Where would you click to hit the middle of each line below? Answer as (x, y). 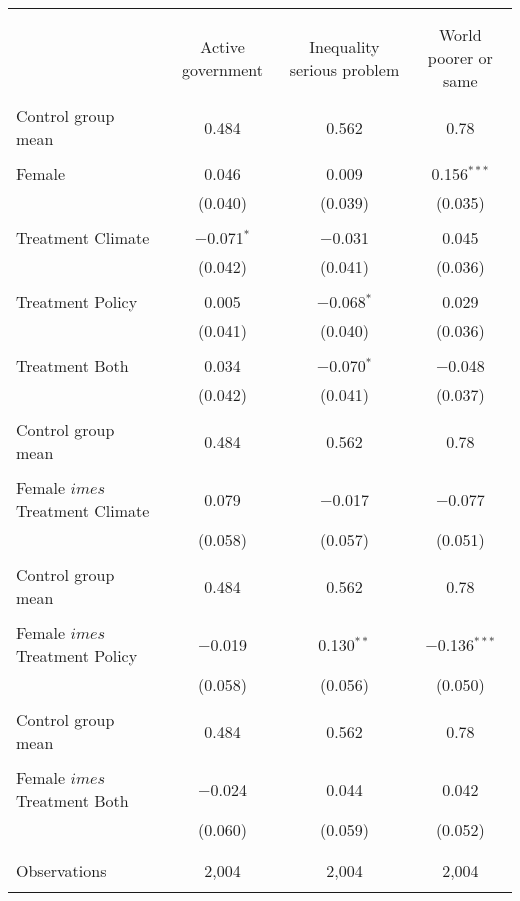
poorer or (460, 57)
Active (222, 46)
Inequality (344, 46)
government (223, 69)
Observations (61, 870)
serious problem (344, 69)
